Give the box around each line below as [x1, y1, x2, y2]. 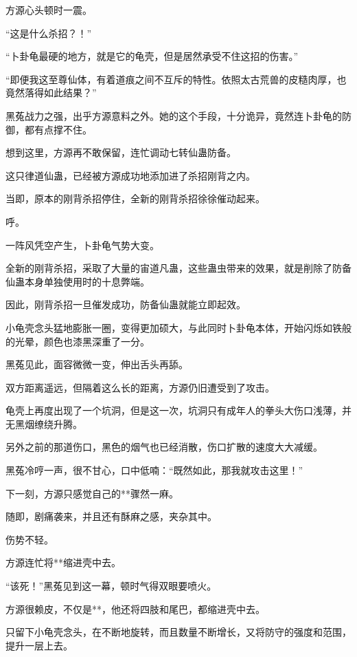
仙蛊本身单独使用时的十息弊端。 [5, 274, 150, 288]
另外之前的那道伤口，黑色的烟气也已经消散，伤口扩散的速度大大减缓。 [5, 440, 323, 454]
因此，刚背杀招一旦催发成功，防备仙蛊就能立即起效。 [5, 297, 246, 312]
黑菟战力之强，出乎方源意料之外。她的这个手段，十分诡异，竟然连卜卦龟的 [5, 108, 342, 122]
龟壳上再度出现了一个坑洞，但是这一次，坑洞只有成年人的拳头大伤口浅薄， [5, 403, 342, 418]
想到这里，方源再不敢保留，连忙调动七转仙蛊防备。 [5, 145, 236, 160]
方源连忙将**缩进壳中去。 [5, 555, 121, 570]
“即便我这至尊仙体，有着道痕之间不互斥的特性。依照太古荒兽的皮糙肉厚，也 [5, 72, 347, 86]
